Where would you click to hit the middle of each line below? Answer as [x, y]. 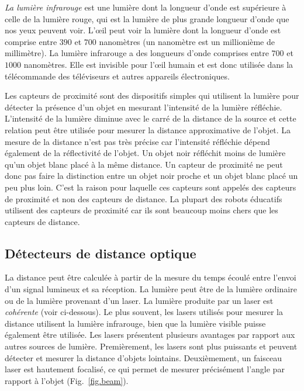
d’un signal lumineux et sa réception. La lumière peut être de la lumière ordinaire [151, 289]
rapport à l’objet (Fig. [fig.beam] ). [67, 380]
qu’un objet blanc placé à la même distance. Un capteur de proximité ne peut [144, 164]
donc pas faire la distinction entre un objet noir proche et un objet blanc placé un [151, 176]
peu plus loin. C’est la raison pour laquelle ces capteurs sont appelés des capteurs [151, 187]
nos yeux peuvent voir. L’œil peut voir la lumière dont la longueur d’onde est [143, 30]
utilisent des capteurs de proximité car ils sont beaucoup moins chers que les [141, 210]
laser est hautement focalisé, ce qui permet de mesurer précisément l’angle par [145, 369]
